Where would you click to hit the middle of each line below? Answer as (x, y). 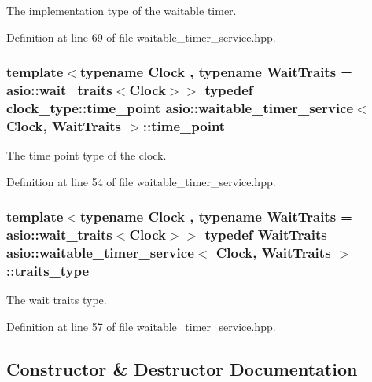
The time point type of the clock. (87, 155)
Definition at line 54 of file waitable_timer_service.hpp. (141, 181)
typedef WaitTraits (266, 235)
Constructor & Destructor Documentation (182, 368)
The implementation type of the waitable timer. (122, 10)
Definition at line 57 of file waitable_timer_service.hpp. (141, 326)
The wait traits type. (57, 300)
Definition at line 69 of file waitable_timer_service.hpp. (141, 37)
